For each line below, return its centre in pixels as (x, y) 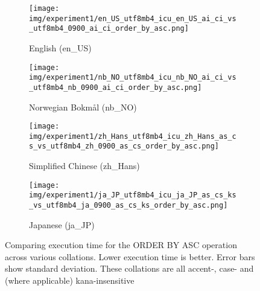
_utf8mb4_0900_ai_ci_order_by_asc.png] (109, 29)
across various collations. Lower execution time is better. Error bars (130, 256)
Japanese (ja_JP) (62, 224)
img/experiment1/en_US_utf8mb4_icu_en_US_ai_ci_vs (133, 18)
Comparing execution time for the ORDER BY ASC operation (121, 245)
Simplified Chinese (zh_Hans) (84, 166)
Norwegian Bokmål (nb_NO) (83, 107)
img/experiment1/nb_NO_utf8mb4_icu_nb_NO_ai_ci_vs (133, 78)
